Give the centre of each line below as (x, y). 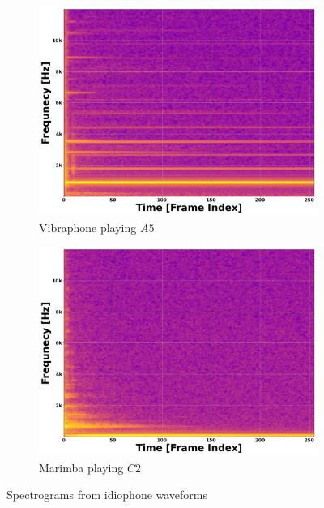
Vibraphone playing (88, 227)
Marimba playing (81, 467)
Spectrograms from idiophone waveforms (107, 495)
